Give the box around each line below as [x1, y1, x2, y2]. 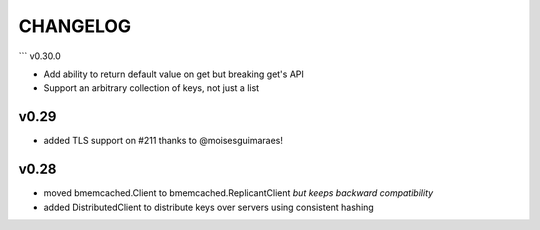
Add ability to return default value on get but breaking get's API [43, 68, 305, 80]
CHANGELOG [18, 15, 132, 37]
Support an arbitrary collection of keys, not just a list [43, 82, 260, 94]
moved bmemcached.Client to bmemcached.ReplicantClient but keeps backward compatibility [43, 187, 434, 199]
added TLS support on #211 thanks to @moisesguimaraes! [43, 135, 284, 147]
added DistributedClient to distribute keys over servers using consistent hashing [43, 201, 374, 213]
